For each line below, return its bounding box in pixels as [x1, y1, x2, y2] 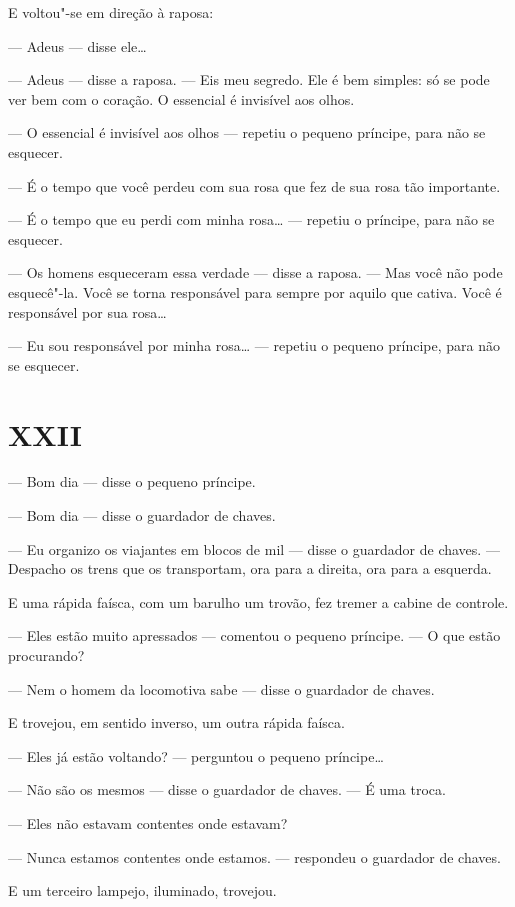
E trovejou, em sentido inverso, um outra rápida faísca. [8, 712, 345, 733]
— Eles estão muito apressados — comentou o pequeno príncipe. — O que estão [8, 625, 501, 646]
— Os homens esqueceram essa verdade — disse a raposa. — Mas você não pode [8, 262, 503, 283]
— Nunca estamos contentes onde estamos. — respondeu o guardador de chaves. [8, 846, 501, 867]
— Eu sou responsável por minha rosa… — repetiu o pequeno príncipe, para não [8, 335, 500, 356]
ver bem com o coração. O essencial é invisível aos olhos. [8, 88, 355, 109]
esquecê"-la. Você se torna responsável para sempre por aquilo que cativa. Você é [8, 281, 502, 302]
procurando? [8, 645, 85, 665]
